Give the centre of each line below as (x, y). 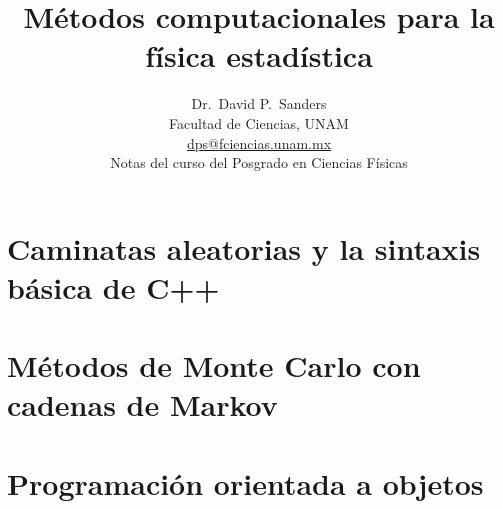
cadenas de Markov (142, 404)
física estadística (259, 55)
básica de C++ (113, 286)
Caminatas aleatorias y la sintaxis (244, 247)
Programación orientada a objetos (245, 482)
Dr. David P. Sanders (259, 103)
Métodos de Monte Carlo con (214, 365)
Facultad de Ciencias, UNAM (259, 122)
